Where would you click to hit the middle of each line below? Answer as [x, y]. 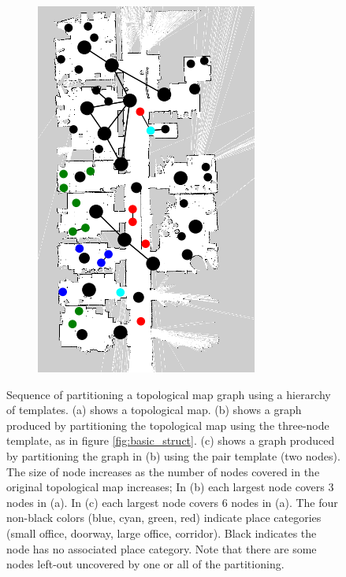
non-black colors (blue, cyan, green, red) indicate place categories [164, 518]
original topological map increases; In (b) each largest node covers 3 [170, 487]
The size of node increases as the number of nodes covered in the [163, 471]
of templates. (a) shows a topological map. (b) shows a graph [154, 410]
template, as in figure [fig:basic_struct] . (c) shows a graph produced [171, 440]
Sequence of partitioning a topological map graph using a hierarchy [169, 394]
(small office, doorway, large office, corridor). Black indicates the [162, 533]
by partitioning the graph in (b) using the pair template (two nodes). [173, 455]
